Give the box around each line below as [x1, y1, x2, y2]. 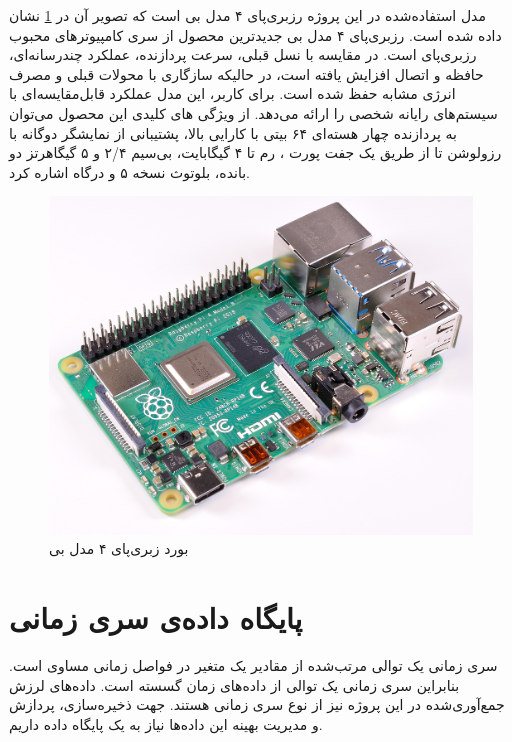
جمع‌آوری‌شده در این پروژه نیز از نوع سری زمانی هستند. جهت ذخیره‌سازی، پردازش [9, 694, 505, 715]
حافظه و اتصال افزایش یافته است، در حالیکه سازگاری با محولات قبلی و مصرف [9, 63, 484, 84]
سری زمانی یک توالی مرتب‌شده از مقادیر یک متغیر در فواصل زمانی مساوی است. [9, 654, 498, 675]
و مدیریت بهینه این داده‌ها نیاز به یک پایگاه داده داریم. [9, 713, 323, 734]
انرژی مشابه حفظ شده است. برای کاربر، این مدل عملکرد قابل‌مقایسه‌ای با [9, 83, 456, 104]
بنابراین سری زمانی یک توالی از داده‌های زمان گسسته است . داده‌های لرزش [9, 674, 460, 695]
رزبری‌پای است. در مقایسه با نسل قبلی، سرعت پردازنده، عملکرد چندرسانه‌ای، [9, 44, 477, 65]
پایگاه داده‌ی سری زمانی [9, 597, 303, 637]
